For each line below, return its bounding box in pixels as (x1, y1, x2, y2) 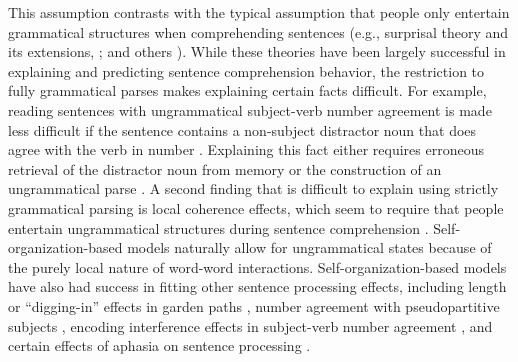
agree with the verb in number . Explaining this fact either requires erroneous (8, 139, 484, 160)
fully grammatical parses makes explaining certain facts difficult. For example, (8, 80, 487, 101)
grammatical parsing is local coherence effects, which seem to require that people (8, 197, 504, 218)
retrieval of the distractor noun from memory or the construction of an (8, 158, 442, 179)
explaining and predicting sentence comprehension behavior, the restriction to (8, 60, 485, 81)
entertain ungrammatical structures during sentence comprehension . (8, 217, 429, 238)
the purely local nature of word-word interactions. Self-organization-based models (8, 256, 507, 277)
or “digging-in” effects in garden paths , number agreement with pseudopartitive (8, 295, 500, 316)
